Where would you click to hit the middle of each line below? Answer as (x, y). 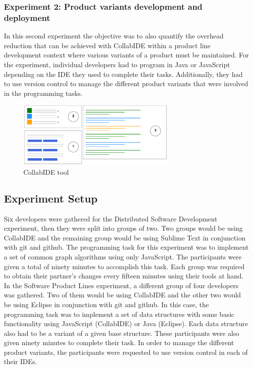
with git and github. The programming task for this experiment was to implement (126, 247)
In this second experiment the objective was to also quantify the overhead (114, 36)
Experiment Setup (51, 198)
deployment (27, 17)
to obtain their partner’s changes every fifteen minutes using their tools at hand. (124, 276)
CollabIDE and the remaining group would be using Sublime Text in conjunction (125, 237)
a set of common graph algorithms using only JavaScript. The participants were (123, 256)
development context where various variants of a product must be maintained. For (126, 55)
